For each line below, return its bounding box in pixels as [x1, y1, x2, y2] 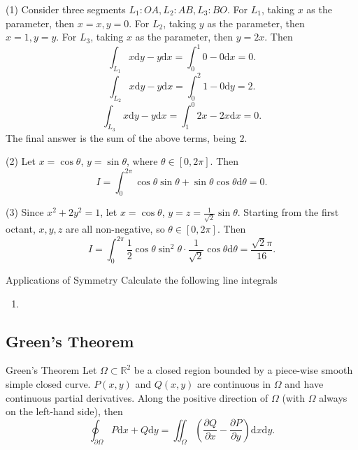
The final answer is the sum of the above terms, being [6, 130, 236, 145]
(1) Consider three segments [6, 2, 126, 16]
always [319, 390, 348, 405]
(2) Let [6, 154, 36, 168]
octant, [6, 222, 36, 236]
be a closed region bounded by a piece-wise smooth [134, 363, 353, 377]
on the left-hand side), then [6, 404, 123, 419]
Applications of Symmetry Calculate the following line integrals [6, 272, 278, 286]
